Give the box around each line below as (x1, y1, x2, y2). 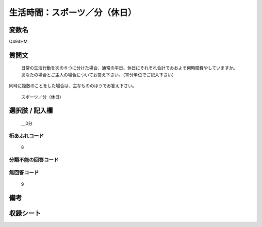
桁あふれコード (9, 132, 44, 139)
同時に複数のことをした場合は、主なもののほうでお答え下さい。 (9, 83, 137, 89)
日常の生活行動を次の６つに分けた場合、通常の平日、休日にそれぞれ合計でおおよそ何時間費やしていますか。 (21, 65, 238, 71)
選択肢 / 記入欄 (9, 107, 53, 115)
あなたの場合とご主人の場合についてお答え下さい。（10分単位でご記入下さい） (21, 72, 177, 78)
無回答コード (9, 169, 39, 176)
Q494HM (9, 39, 28, 45)
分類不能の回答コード (9, 156, 59, 163)
